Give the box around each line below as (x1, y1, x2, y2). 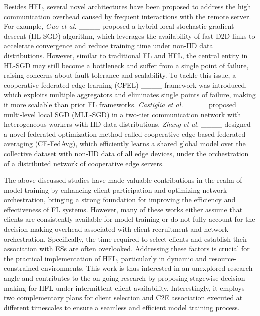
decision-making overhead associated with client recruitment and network (4, 224, 229, 234)
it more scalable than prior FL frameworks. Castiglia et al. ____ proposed (4, 99, 236, 109)
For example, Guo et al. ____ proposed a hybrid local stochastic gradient (4, 21, 234, 31)
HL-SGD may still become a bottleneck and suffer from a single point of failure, (4, 60, 249, 70)
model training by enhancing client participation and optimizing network (4, 184, 227, 195)
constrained (4, 263, 39, 273)
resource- (209, 253, 237, 263)
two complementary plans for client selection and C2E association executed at (4, 292, 243, 303)
